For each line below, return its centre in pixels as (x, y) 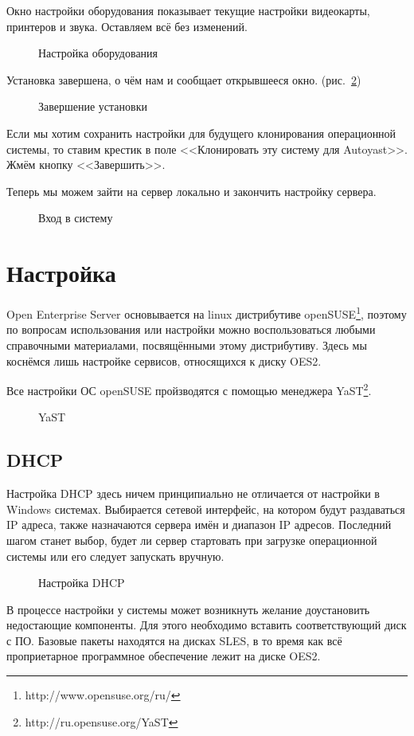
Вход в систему (76, 218)
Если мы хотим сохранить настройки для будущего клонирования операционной (201, 133)
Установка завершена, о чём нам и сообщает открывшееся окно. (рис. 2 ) (184, 79)
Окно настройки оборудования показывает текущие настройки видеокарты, (188, 10)
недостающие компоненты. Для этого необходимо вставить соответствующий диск (207, 625)
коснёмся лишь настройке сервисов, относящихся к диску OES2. (164, 360)
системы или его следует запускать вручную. (115, 556)
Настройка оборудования (98, 53)
